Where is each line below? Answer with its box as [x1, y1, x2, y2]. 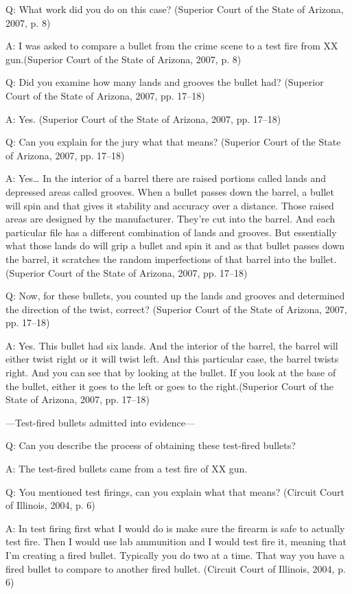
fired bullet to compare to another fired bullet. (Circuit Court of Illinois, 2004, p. [5, 561, 346, 575]
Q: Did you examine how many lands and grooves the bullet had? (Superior [5, 75, 324, 89]
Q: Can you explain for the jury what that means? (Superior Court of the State [5, 135, 341, 149]
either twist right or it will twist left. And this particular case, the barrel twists [5, 352, 339, 366]
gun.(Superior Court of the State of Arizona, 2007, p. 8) [5, 52, 242, 66]
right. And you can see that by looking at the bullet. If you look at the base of [5, 365, 336, 380]
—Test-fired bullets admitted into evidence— [5, 415, 195, 429]
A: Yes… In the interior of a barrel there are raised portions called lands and [5, 171, 326, 185]
